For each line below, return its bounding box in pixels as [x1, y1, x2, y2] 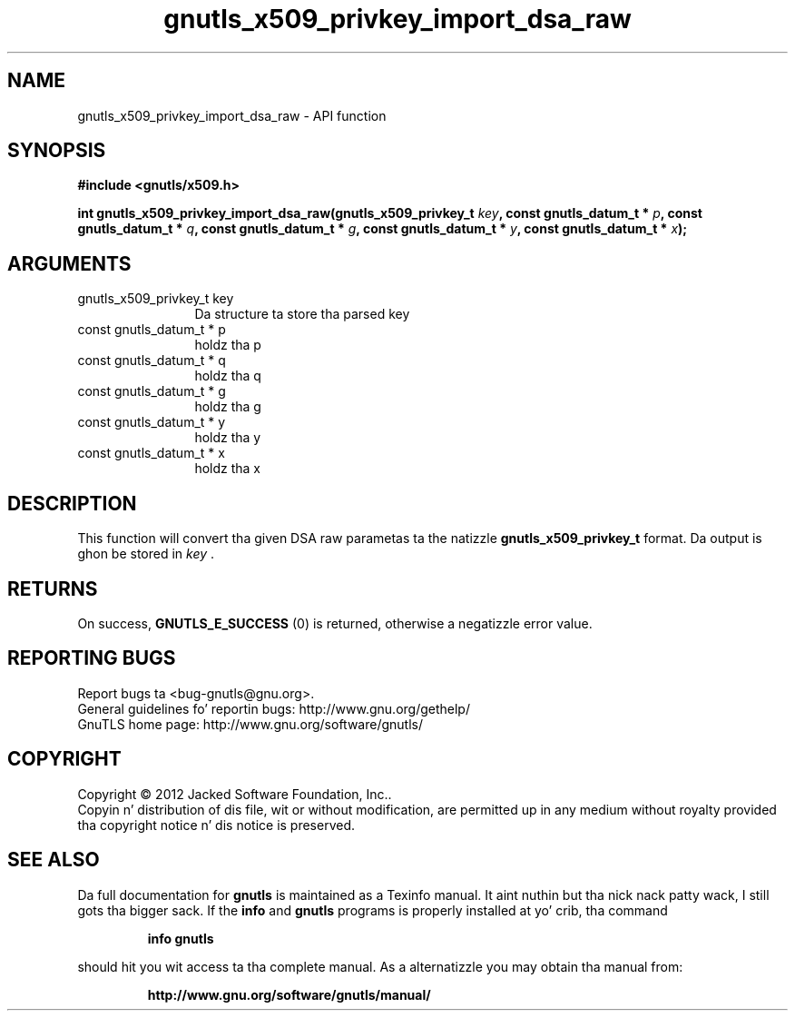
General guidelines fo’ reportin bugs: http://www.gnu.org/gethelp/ [77, 700, 470, 717]
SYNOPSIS [7, 139, 106, 163]
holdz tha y [194, 430, 261, 446]
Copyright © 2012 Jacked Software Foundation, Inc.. [77, 786, 392, 802]
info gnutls [147, 930, 214, 946]
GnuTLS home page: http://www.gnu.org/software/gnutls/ [77, 716, 423, 732]
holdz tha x [194, 460, 260, 477]
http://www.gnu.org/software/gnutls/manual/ [147, 986, 431, 1003]
